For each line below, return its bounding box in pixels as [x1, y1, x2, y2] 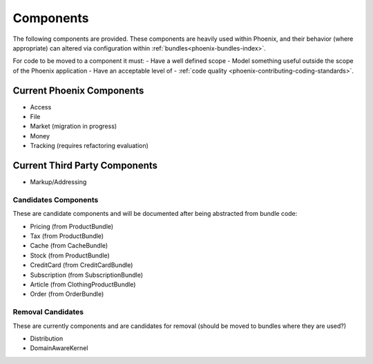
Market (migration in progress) [30, 122, 117, 131]
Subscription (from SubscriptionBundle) [30, 271, 144, 279]
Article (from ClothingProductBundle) [30, 280, 136, 289]
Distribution [30, 334, 64, 343]
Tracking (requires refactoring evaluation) [30, 142, 149, 150]
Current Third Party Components [12, 160, 158, 171]
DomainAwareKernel [30, 344, 88, 352]
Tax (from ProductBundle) [30, 232, 104, 240]
